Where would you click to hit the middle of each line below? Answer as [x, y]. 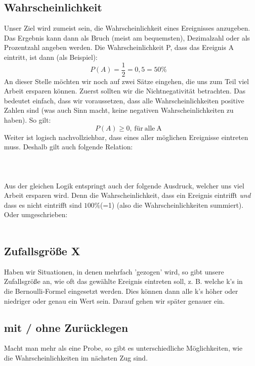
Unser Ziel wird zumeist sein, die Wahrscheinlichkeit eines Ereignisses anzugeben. [127, 28]
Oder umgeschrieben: [36, 214]
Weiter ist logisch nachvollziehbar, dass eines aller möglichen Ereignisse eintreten [126, 137]
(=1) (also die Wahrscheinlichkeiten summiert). [172, 205]
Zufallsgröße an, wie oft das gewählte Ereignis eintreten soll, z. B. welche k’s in [124, 281]
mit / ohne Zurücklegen [66, 327]
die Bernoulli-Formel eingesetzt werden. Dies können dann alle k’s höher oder [121, 291]
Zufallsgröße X [42, 251]
